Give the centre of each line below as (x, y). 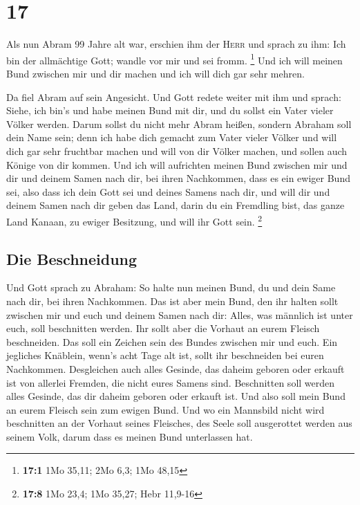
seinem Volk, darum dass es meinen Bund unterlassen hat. (130, 436)
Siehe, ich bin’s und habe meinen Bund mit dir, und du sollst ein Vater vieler (170, 110)
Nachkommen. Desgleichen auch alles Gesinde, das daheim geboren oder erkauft (176, 368)
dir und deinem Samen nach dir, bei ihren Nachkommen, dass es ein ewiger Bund (178, 178)
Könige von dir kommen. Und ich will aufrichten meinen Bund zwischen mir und (177, 164)
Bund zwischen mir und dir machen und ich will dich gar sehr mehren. (155, 73)
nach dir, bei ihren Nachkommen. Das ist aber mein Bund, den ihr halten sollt (172, 301)
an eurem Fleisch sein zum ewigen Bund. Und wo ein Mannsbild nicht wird (165, 409)
